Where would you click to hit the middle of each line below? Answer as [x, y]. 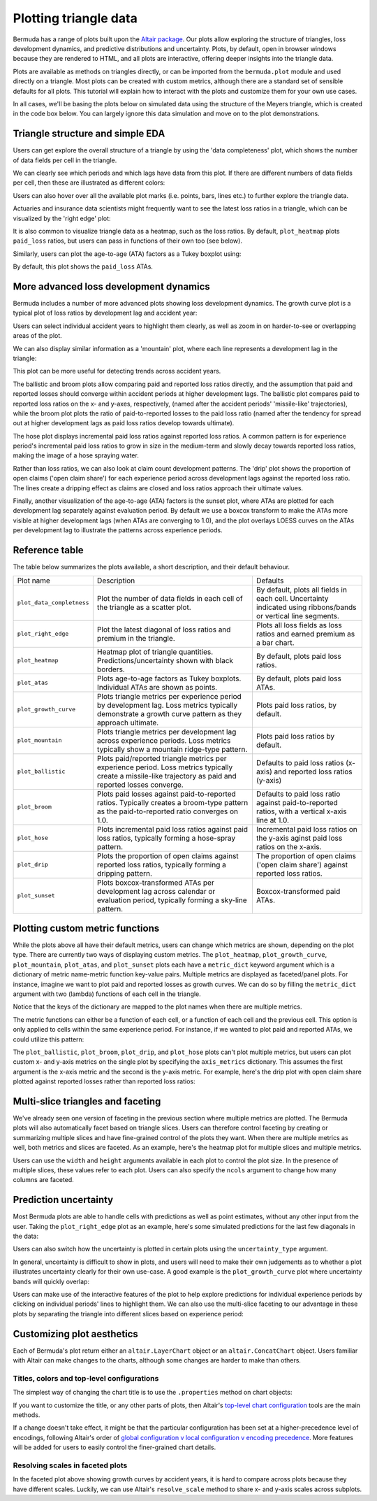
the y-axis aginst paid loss [299, 838]
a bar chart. [275, 642]
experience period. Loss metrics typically [165, 767]
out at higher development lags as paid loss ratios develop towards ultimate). [124, 423]
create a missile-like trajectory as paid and [167, 776]
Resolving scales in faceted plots [70, 1465]
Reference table [48, 550]
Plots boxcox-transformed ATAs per [155, 883]
